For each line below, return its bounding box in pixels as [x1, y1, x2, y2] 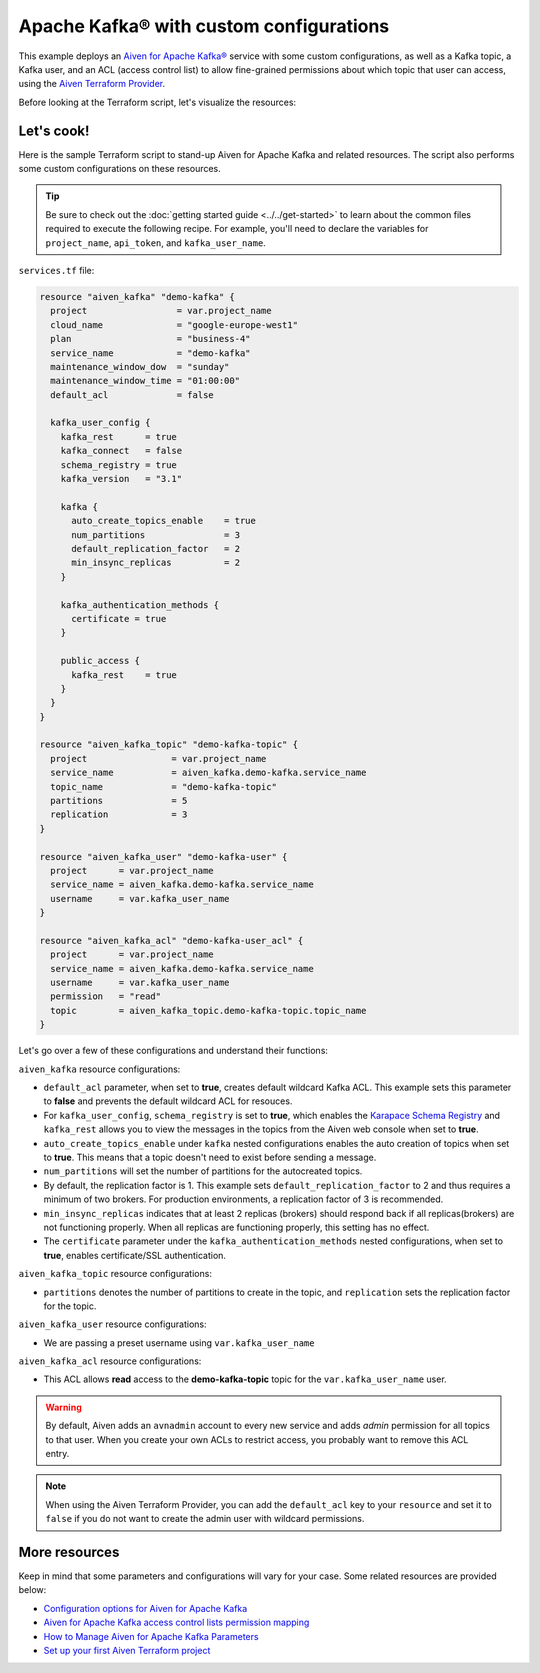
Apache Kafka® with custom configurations [18, 15, 390, 37]
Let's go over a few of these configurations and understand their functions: [18, 1045, 329, 1057]
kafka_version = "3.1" [60, 473, 183, 485]
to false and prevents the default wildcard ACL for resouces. [43, 1095, 293, 1107]
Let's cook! [18, 122, 90, 139]
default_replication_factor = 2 [71, 543, 240, 554]
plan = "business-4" [50, 333, 251, 345]
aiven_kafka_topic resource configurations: [18, 1268, 212, 1280]
